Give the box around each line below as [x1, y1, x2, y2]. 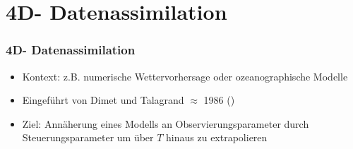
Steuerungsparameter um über [22, 130, 154, 145]
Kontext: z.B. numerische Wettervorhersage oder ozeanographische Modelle [22, 68, 348, 83]
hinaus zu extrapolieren [166, 130, 268, 145]
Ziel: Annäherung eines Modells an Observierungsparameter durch [22, 116, 309, 131]
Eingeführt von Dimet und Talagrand [22, 93, 184, 107]
